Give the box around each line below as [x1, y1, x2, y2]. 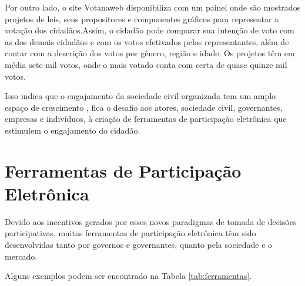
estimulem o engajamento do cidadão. [5, 124, 140, 136]
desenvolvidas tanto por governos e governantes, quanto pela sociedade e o [5, 239, 273, 251]
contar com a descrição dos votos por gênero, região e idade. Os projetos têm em [5, 47, 295, 59]
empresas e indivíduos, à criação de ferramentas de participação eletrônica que [5, 113, 287, 125]
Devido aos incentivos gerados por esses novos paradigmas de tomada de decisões [5, 215, 297, 227]
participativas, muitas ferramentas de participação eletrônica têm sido [5, 227, 256, 239]
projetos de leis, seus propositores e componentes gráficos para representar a [5, 12, 279, 25]
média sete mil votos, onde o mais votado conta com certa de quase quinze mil [5, 58, 287, 70]
